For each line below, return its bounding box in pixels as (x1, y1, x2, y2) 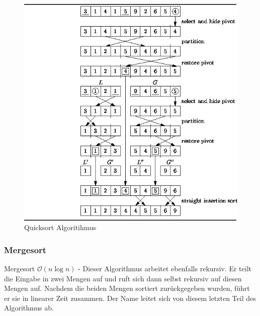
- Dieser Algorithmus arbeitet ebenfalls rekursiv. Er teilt (78, 263, 251, 273)
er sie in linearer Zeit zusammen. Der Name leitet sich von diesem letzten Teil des (4, 292, 256, 303)
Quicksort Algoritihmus (24, 222, 97, 233)
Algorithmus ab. (4, 302, 54, 313)
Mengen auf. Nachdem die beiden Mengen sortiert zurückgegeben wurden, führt (4, 283, 250, 293)
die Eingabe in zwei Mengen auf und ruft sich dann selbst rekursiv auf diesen (4, 273, 242, 283)
